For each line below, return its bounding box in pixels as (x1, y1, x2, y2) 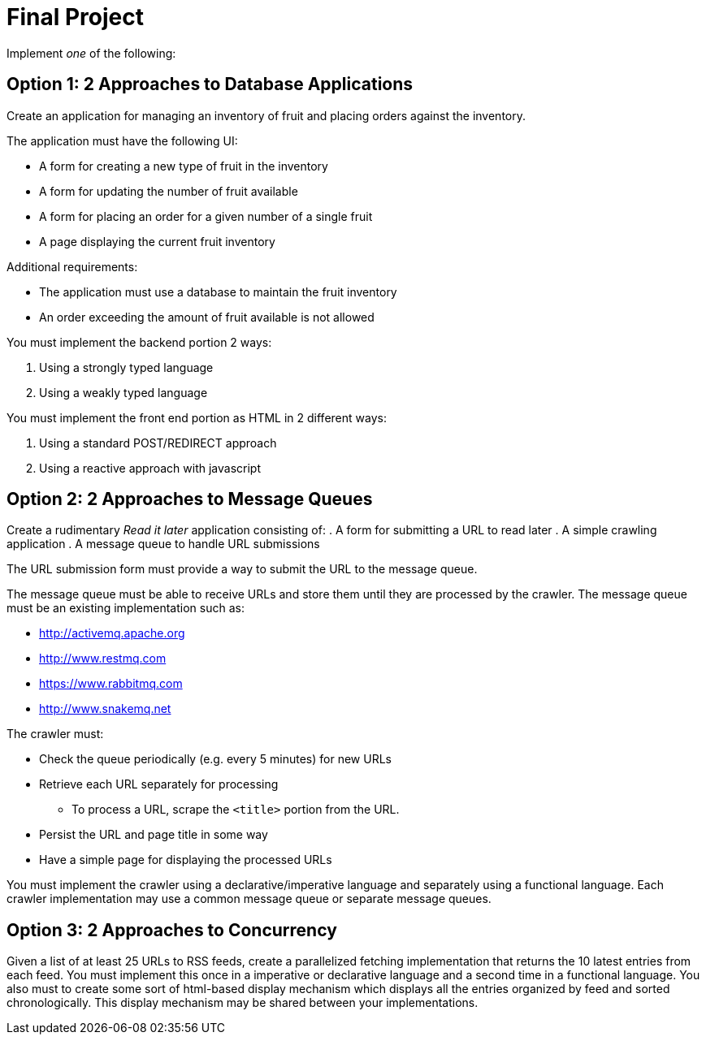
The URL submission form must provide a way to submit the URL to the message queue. (6, 562, 478, 577)
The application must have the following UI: (6, 133, 238, 148)
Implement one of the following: (6, 45, 176, 60)
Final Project (6, 3, 144, 31)
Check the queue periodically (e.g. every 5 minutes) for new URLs (39, 752, 392, 767)
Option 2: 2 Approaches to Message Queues (6, 489, 373, 510)
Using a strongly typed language (39, 360, 214, 374)
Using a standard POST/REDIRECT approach (39, 435, 277, 450)
